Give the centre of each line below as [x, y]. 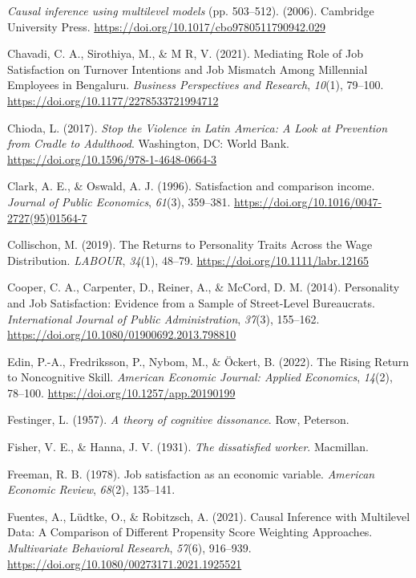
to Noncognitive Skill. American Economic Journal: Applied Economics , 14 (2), [200, 377]
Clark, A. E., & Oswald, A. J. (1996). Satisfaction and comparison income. [191, 186]
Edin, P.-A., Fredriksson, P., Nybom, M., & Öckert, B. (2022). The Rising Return [208, 361]
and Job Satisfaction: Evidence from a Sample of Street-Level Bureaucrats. [191, 302]
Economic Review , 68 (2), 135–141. [91, 489]
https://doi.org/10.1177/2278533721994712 [113, 100]
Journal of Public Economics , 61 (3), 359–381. [119, 201]
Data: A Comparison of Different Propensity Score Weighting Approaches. [190, 532]
